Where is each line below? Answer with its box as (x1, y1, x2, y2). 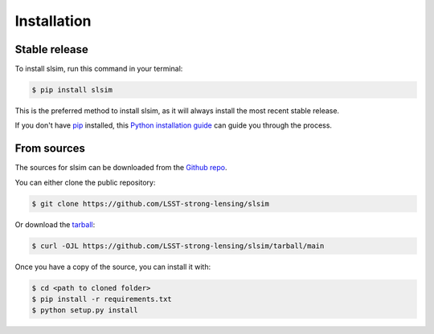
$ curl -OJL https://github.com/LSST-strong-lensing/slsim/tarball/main (31, 241, 325, 250)
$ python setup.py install (31, 306, 138, 315)
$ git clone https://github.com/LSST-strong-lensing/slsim (31, 199, 269, 208)
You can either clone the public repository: (14, 177, 156, 187)
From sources (14, 141, 86, 156)
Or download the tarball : (14, 219, 96, 229)
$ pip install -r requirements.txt (31, 295, 172, 304)
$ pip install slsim (31, 85, 113, 95)
